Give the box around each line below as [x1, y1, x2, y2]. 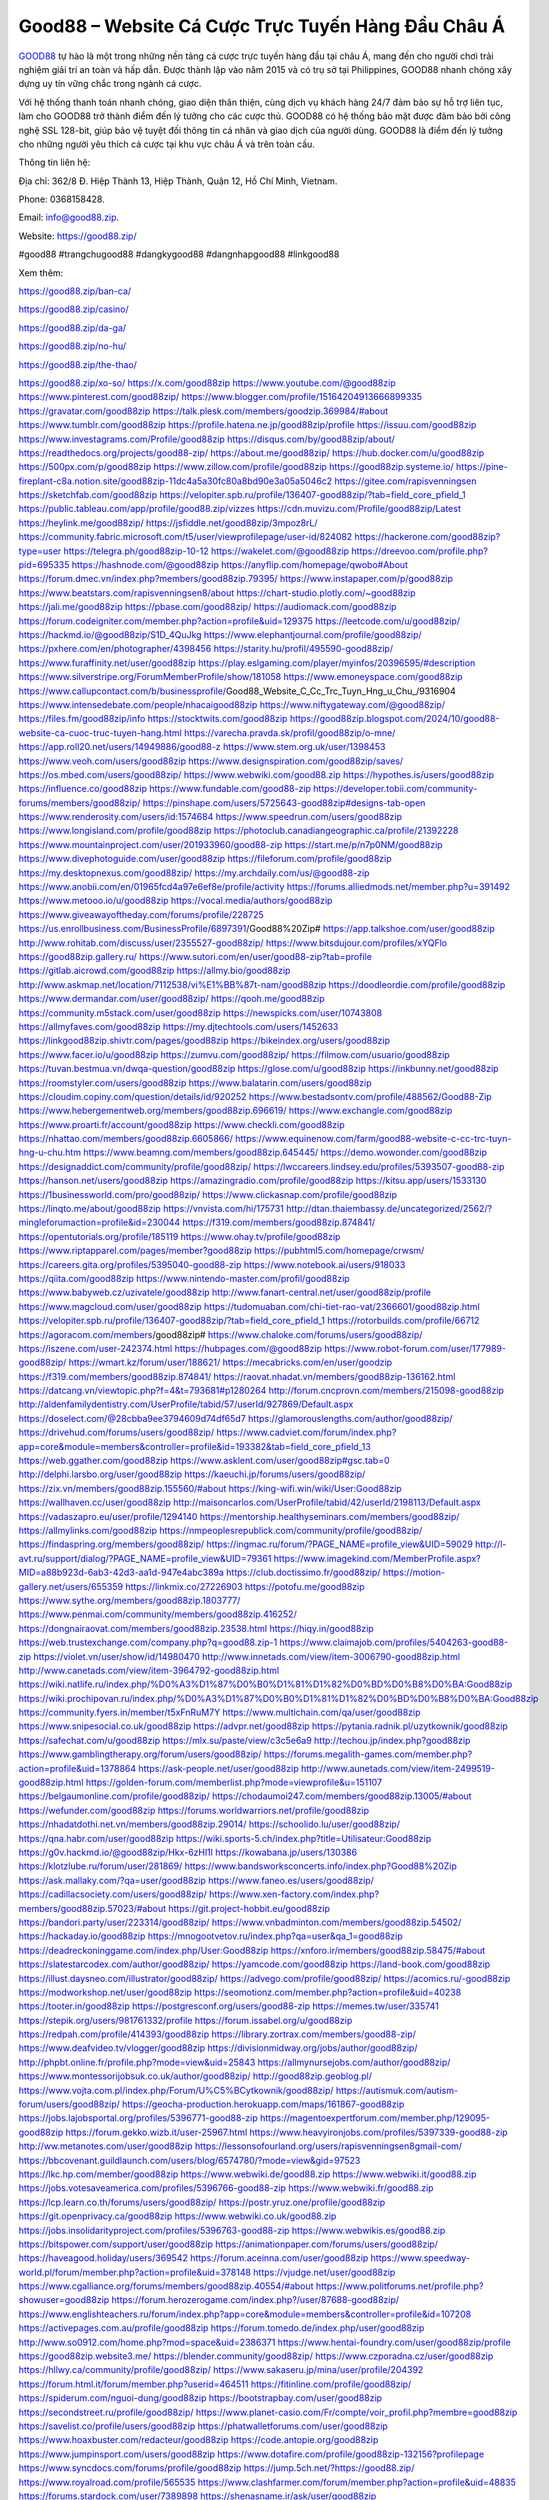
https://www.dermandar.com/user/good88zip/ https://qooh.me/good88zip [18, 993, 325, 1005]
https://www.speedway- [370, 2252, 470, 2264]
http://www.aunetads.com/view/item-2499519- [300, 1762, 495, 1774]
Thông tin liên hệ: [18, 156, 91, 169]
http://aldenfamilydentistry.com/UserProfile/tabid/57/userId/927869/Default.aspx [18, 1398, 354, 1410]
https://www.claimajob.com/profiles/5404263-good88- [279, 1636, 509, 1649]
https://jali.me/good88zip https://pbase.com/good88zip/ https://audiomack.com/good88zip [18, 601, 397, 613]
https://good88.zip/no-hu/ [18, 340, 127, 352]
